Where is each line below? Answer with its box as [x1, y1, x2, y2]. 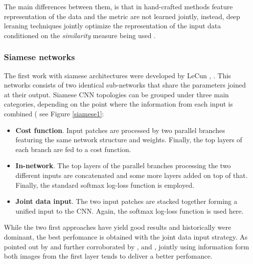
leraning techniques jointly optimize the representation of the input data [4, 21, 221, 31]
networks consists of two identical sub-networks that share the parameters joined [4, 80, 246, 90]
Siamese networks [4, 51, 75, 63]
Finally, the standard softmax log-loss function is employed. [15, 179, 194, 190]
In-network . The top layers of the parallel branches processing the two [15, 160, 231, 171]
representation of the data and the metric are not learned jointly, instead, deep [4, 11, 240, 21]
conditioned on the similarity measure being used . [4, 30, 156, 40]
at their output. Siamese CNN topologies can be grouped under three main [4, 89, 229, 99]
